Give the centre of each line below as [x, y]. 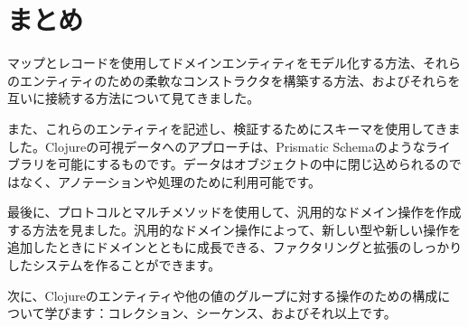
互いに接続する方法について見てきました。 [134, 98]
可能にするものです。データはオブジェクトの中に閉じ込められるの [253, 164]
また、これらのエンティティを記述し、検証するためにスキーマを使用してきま [234, 128]
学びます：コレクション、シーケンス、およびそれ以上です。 [220, 313]
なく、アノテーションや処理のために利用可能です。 [170, 181]
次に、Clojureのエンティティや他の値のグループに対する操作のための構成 [223, 295]
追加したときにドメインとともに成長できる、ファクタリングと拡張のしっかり [235, 247]
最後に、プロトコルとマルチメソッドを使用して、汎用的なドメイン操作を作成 [234, 212]
